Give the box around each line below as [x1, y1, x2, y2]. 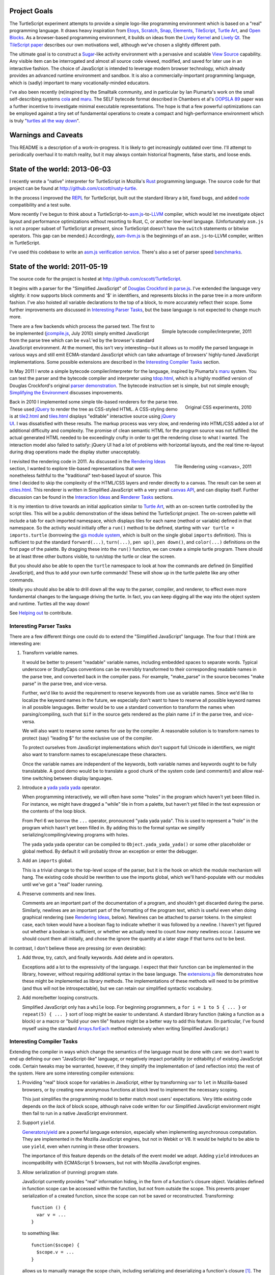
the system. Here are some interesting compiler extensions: [9, 1070, 134, 1076]
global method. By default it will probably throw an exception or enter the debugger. [22, 848, 198, 854]
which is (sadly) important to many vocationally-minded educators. [9, 80, 150, 86]
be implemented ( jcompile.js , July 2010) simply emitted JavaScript [9, 330, 149, 336]
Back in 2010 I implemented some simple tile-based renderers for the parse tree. [9, 399, 178, 405]
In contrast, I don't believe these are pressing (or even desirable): [9, 945, 147, 951]
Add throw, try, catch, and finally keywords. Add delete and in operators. [22, 954, 174, 961]
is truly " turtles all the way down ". [9, 117, 80, 123]
